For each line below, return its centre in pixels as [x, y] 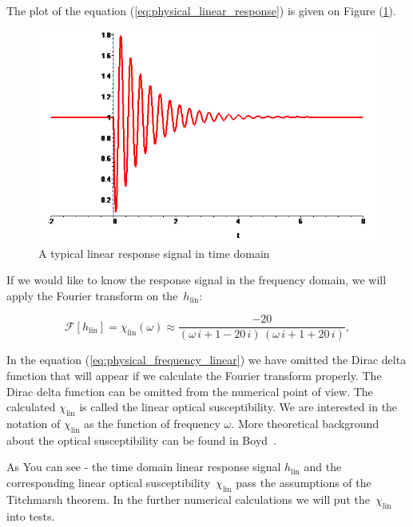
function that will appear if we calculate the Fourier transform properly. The [194, 375]
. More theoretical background [305, 423]
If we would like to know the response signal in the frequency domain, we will [197, 280]
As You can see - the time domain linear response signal [144, 467]
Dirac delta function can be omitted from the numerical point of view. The [190, 391]
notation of [34, 423]
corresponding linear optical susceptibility [109, 482]
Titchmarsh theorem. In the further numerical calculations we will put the [188, 499]
